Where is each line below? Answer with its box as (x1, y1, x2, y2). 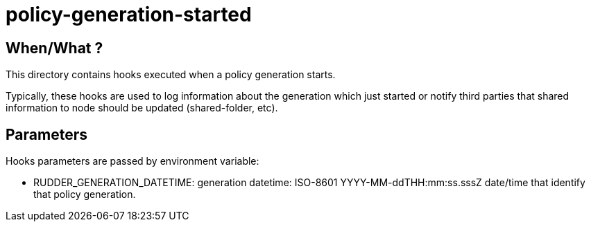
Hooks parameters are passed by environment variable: (6, 155, 259, 167)
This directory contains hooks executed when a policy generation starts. (6, 69, 336, 81)
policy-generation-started (6, 3, 252, 26)
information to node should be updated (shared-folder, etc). (6, 102, 278, 114)
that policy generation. (33, 188, 136, 201)
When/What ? (6, 39, 103, 57)
